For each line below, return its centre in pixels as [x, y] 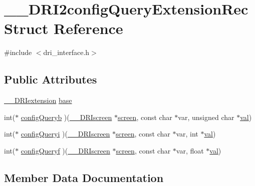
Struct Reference [64, 28]
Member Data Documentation [84, 177]
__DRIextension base [38, 100]
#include [18, 52]
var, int [187, 134]
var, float [190, 150]
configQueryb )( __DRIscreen [66, 117]
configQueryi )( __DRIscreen [65, 134]
